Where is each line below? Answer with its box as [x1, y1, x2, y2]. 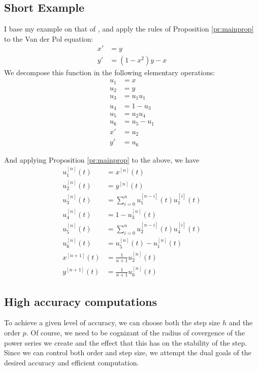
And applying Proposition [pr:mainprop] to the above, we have [4, 154, 200, 165]
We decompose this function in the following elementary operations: [4, 67, 215, 78]
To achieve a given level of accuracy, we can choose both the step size [4, 317, 220, 328]
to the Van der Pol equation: [4, 33, 93, 44]
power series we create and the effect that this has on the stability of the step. [4, 337, 247, 348]
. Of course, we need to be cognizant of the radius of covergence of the [26, 327, 245, 337]
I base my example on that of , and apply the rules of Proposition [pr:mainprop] [4, 23, 254, 34]
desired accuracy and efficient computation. [4, 357, 139, 367]
